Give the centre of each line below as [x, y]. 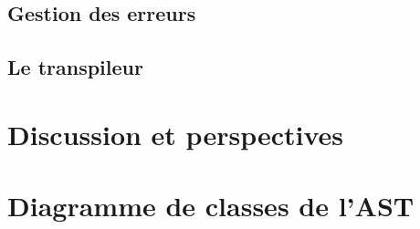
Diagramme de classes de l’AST [211, 206]
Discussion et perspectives [176, 134]
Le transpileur [75, 67]
